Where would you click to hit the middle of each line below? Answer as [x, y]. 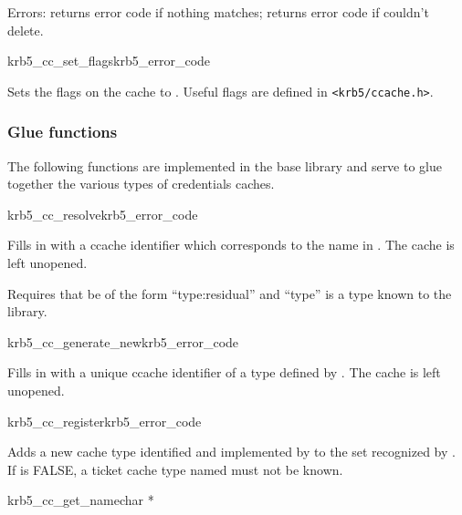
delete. [26, 30]
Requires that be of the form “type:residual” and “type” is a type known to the [230, 293]
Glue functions [63, 132]
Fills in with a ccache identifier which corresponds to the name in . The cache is [231, 245]
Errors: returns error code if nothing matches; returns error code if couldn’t [218, 12]
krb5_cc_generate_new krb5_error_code [123, 341]
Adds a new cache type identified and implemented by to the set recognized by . [231, 452]
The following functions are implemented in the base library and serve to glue [225, 165]
